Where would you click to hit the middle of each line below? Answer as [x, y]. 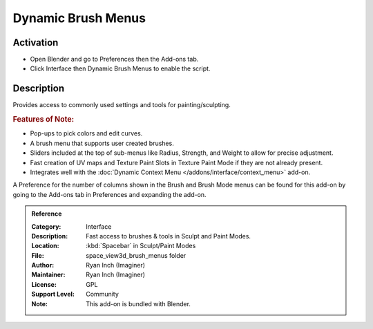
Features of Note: [44, 120]
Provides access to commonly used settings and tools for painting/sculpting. [122, 105]
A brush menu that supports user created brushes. [102, 143]
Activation [36, 43]
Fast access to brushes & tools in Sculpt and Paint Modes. [169, 236]
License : [44, 284]
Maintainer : [48, 275]
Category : [46, 226]
